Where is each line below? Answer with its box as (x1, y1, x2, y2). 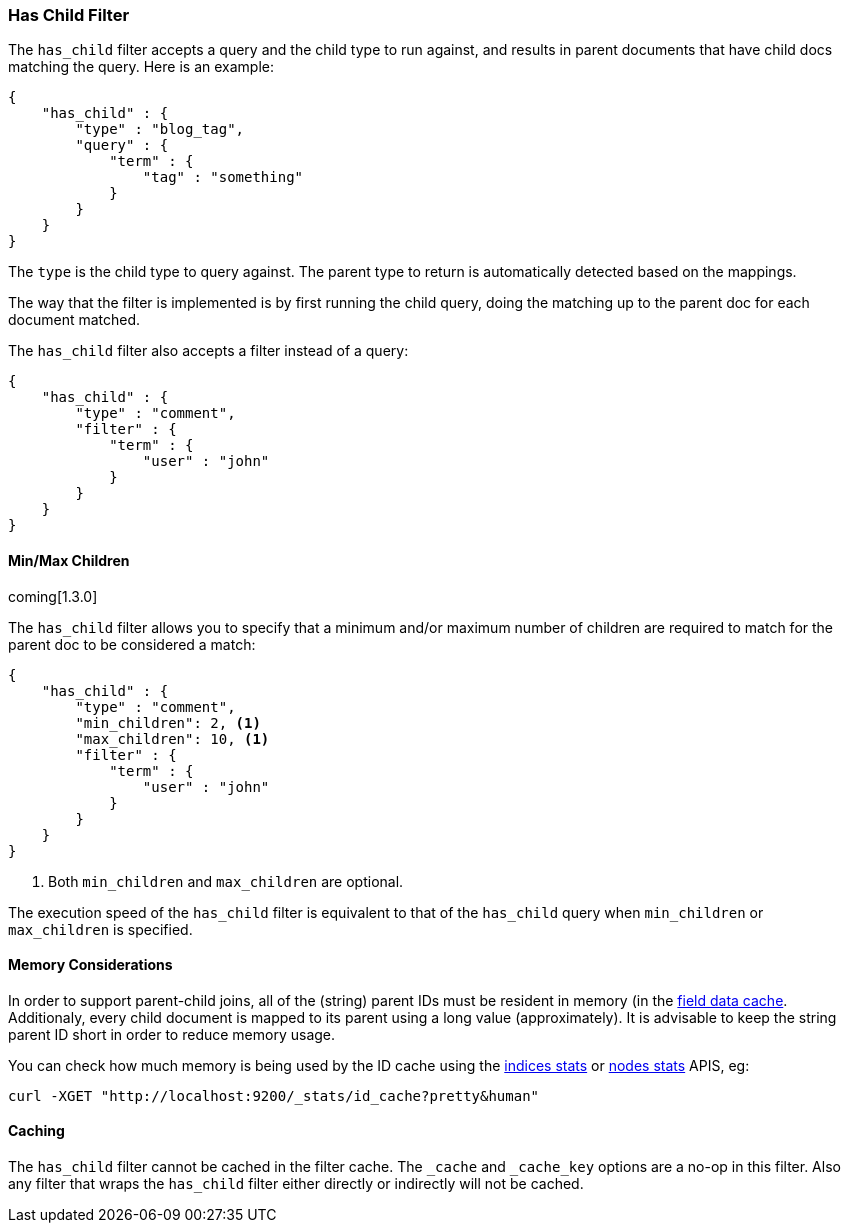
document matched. (8, 311, 141, 329)
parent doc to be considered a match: (8, 635, 256, 653)
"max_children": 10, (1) (75, 730, 270, 747)
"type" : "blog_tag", (75, 121, 245, 138)
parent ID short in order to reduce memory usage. (8, 1025, 336, 1043)
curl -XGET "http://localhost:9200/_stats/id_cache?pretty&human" (8, 1087, 540, 1104)
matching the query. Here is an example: (8, 58, 274, 76)
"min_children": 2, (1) (75, 714, 261, 731)
